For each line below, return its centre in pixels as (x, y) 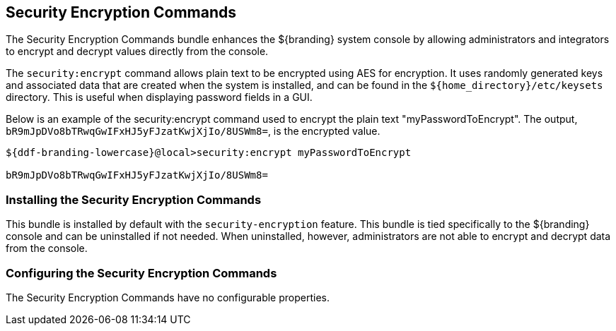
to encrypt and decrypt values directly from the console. (137, 52)
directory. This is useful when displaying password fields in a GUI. (159, 97)
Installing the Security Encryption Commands (134, 199)
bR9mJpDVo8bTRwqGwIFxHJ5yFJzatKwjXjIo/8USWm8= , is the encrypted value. (193, 131)
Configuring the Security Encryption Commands (141, 273)
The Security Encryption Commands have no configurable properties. (168, 297)
